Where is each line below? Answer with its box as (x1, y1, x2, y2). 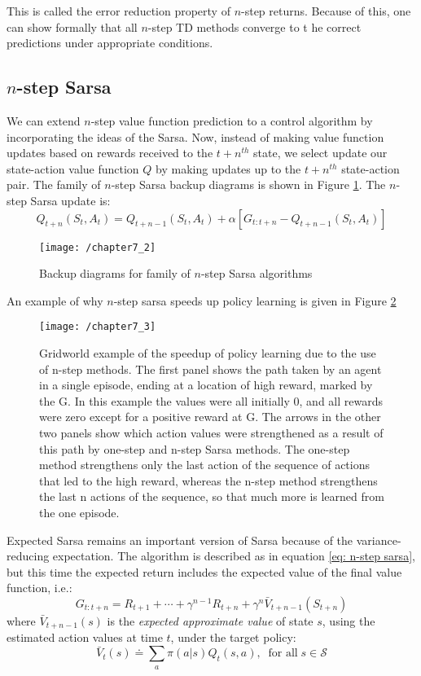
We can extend (7, 112, 81, 129)
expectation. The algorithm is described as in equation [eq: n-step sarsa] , (52, 547, 415, 564)
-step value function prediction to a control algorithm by (90, 112, 373, 129)
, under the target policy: (170, 629, 296, 646)
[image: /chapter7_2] (39, 241, 156, 253)
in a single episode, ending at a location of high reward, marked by (39, 376, 373, 393)
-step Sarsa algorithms (200, 265, 313, 282)
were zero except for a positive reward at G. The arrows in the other (39, 408, 381, 425)
